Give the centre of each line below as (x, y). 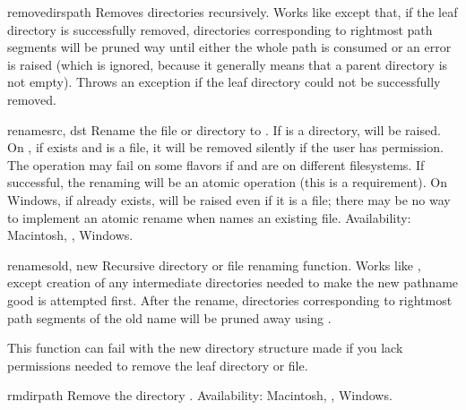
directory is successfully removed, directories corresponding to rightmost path (220, 29)
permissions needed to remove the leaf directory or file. (158, 365)
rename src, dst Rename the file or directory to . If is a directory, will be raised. (224, 129)
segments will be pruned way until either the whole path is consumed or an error (229, 47)
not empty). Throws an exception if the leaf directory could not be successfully (224, 82)
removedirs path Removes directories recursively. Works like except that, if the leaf (233, 12)
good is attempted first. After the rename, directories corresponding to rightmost (230, 299)
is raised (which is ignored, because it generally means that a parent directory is (228, 64)
